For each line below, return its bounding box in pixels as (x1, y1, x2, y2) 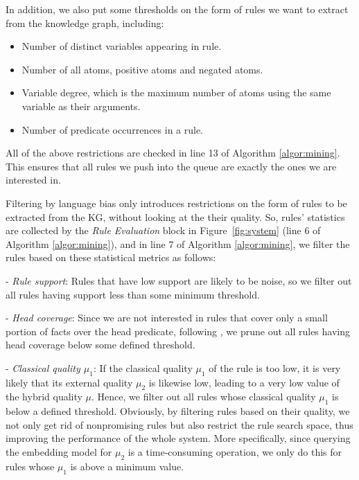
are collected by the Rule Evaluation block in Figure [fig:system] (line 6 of (6, 223, 321, 238)
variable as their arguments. (21, 98, 141, 113)
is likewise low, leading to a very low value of (148, 375, 340, 389)
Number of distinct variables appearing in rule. (21, 39, 222, 53)
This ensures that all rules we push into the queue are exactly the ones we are (6, 159, 337, 173)
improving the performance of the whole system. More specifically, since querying (6, 431, 351, 445)
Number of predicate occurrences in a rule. (21, 122, 204, 136)
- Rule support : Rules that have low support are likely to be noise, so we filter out (6, 273, 352, 287)
